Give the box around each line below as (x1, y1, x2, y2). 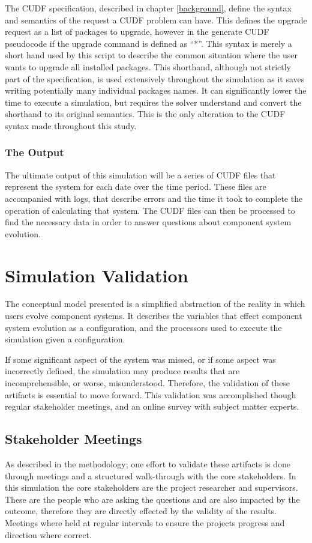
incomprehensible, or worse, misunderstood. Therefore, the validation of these (5, 377, 290, 389)
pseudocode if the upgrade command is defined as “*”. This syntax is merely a (5, 37, 292, 49)
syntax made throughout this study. (5, 119, 137, 132)
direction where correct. (5, 528, 92, 541)
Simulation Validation (5, 262, 188, 287)
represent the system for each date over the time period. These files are (5, 180, 266, 193)
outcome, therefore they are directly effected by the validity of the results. (5, 505, 277, 517)
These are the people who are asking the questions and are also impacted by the (5, 493, 300, 505)
